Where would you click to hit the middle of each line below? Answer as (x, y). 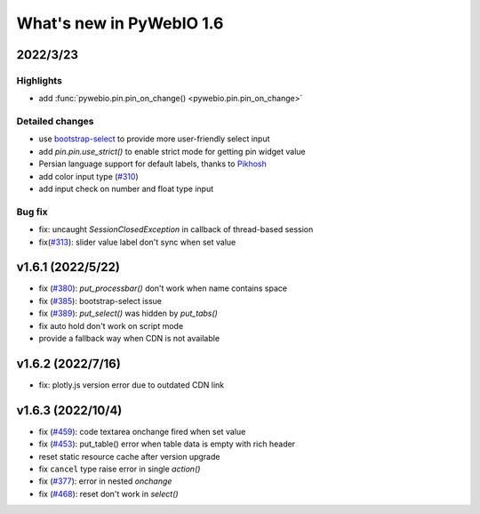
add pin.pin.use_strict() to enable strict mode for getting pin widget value (172, 151)
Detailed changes (55, 122)
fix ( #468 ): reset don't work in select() (108, 494)
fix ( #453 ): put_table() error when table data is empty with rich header (167, 444)
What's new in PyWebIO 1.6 (120, 23)
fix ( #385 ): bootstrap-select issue (100, 301)
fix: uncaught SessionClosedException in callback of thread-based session (176, 229)
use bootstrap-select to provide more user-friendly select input (154, 139)
